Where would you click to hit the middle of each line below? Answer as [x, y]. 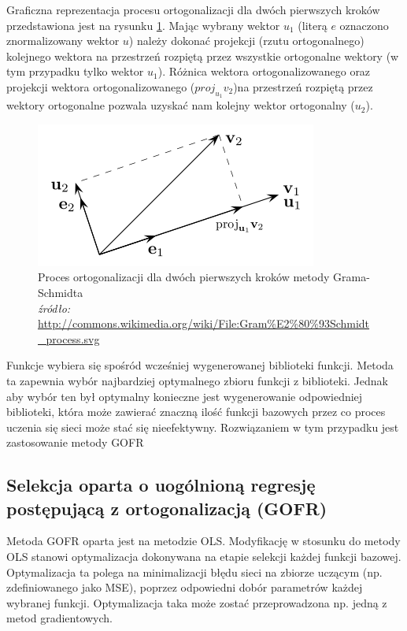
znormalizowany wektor [63, 41]
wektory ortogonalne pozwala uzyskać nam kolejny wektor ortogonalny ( [181, 105]
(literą [313, 25]
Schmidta [61, 292]
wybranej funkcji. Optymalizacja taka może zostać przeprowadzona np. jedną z [197, 602]
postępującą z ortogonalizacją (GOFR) [167, 508]
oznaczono [364, 25]
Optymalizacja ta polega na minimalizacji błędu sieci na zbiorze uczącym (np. [194, 572]
